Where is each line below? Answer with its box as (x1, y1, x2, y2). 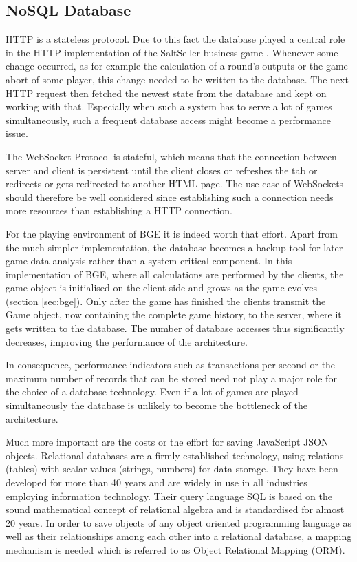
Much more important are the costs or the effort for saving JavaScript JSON (6, 435, 329, 449)
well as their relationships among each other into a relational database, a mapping (6, 529, 352, 543)
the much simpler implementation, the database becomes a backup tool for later (6, 240, 343, 254)
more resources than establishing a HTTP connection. (6, 203, 232, 218)
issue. (6, 126, 28, 140)
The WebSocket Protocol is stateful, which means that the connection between (6, 149, 337, 163)
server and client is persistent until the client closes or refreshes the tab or (6, 163, 318, 177)
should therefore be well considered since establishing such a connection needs (6, 189, 334, 204)
